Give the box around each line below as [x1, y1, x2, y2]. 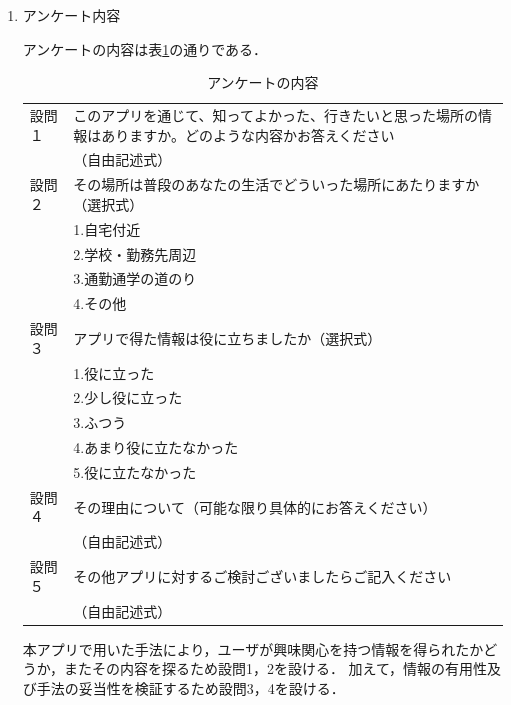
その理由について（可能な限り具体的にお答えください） [73, 496, 437, 517]
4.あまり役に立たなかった [73, 437, 239, 458]
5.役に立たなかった [73, 461, 197, 482]
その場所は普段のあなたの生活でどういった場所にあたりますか [73, 174, 480, 195]
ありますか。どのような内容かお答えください [101, 124, 395, 145]
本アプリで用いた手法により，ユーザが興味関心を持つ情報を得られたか [22, 638, 484, 659]
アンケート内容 [22, 5, 121, 25]
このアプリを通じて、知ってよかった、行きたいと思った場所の [73, 105, 478, 126]
